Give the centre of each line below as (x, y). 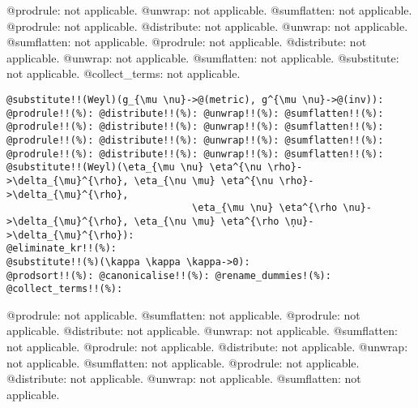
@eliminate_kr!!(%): (62, 249)
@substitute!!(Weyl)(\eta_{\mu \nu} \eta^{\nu (134, 167)
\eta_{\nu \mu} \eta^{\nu (204, 180)
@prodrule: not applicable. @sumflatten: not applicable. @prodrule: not (183, 314)
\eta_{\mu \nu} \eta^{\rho (265, 208)
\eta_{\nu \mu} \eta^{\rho (207, 221)
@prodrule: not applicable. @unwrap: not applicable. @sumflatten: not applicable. (209, 10)
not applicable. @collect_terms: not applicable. (124, 73)
